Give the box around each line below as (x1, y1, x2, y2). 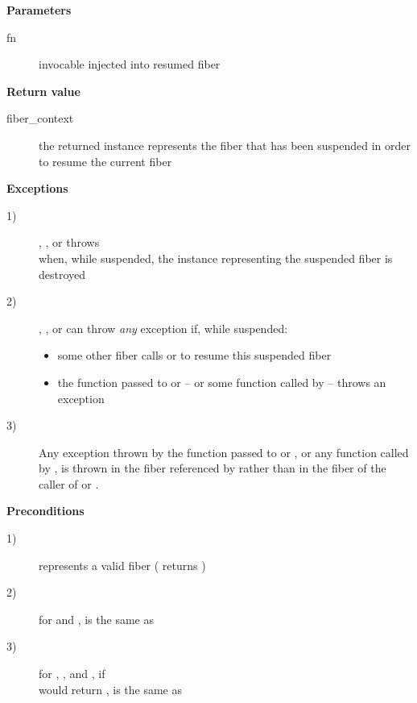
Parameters (6, 2, 72, 18)
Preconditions (6, 502, 85, 519)
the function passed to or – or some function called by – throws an (57, 373, 386, 390)
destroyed (39, 265, 86, 282)
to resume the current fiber (39, 152, 172, 169)
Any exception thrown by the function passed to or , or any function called (39, 443, 409, 460)
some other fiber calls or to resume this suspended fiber (57, 347, 332, 364)
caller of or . (39, 475, 99, 492)
